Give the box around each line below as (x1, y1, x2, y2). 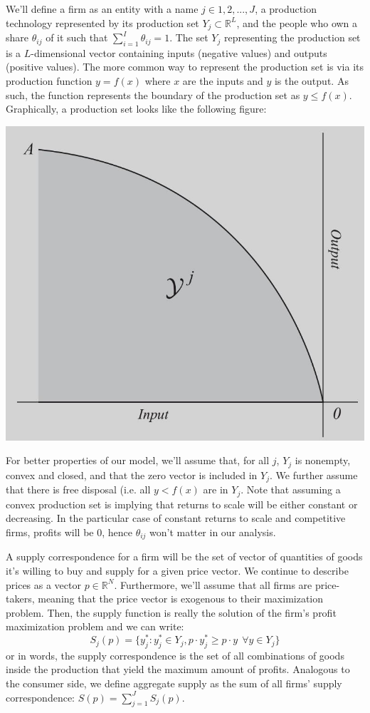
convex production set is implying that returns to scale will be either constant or (6, 496, 358, 511)
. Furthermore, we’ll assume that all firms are (114, 577, 312, 592)
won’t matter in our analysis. (149, 524, 276, 539)
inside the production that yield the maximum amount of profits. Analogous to (6, 662, 350, 677)
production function (6, 73, 92, 88)
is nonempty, (295, 453, 351, 468)
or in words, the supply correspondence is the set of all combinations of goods (6, 647, 344, 662)
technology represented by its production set (6, 15, 199, 30)
